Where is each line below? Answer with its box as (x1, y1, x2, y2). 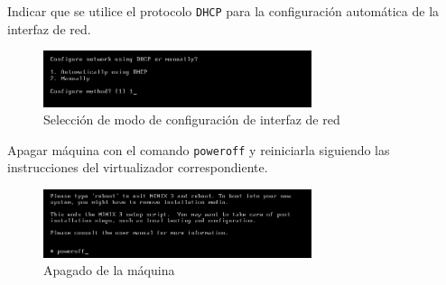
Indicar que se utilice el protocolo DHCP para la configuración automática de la (7, 2, 440, 20)
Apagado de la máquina (43, 261, 175, 280)
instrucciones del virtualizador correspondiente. (7, 158, 268, 177)
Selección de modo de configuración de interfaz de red (43, 110, 340, 129)
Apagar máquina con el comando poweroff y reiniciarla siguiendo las (7, 140, 390, 159)
